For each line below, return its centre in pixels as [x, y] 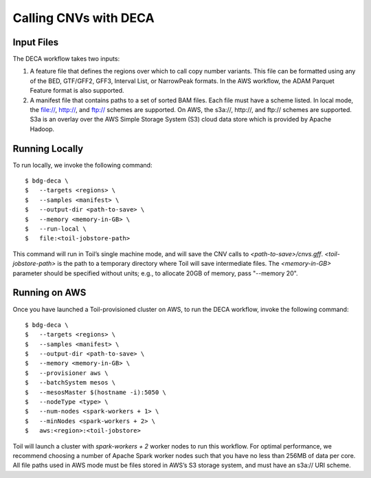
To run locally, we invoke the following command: [82, 165]
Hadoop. [42, 129]
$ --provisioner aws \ [67, 373]
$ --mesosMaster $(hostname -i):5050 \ [95, 392]
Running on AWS [49, 293]
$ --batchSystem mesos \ [70, 383]
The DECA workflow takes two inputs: [66, 59]
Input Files [35, 42]
